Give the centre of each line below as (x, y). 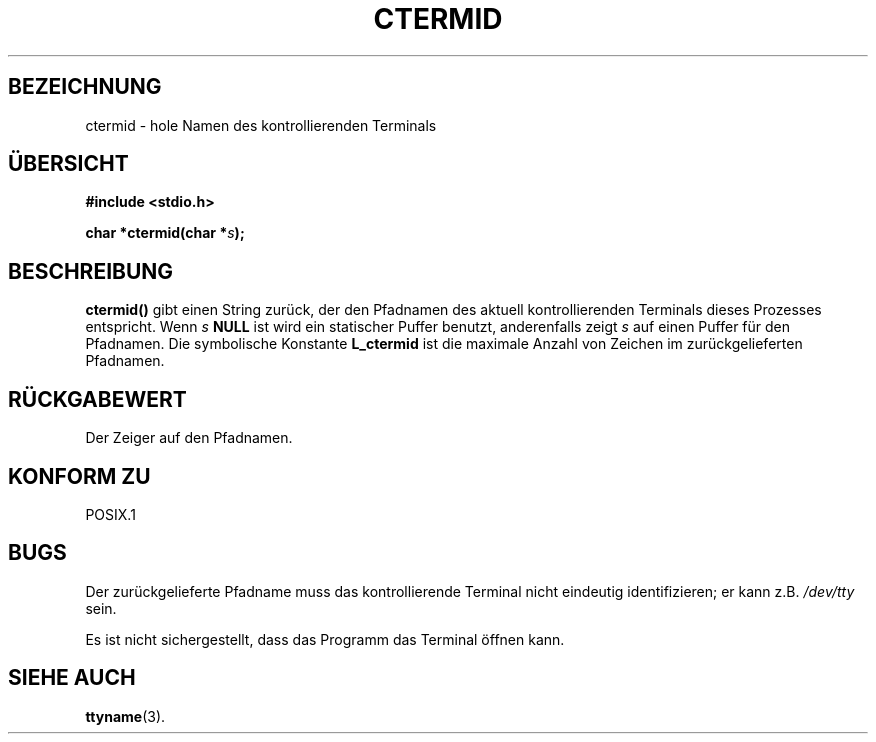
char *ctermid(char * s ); (165, 233)
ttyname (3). (125, 716)
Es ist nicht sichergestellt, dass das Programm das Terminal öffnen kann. (325, 639)
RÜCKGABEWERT (97, 399)
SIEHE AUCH (72, 678)
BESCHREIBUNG (91, 271)
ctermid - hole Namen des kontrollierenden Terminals (261, 125)
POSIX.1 (110, 514)
